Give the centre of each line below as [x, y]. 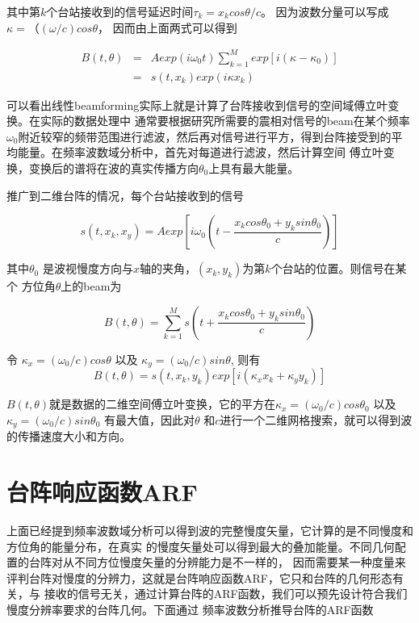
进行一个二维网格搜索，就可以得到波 [316, 419]
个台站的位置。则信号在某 [339, 268]
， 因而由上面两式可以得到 [168, 27]
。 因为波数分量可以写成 [325, 11]
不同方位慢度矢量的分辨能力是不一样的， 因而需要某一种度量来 [240, 562]
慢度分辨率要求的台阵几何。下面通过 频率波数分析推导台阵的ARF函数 [190, 609]
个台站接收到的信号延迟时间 [120, 11]
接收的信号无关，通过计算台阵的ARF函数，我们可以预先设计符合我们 [226, 594]
